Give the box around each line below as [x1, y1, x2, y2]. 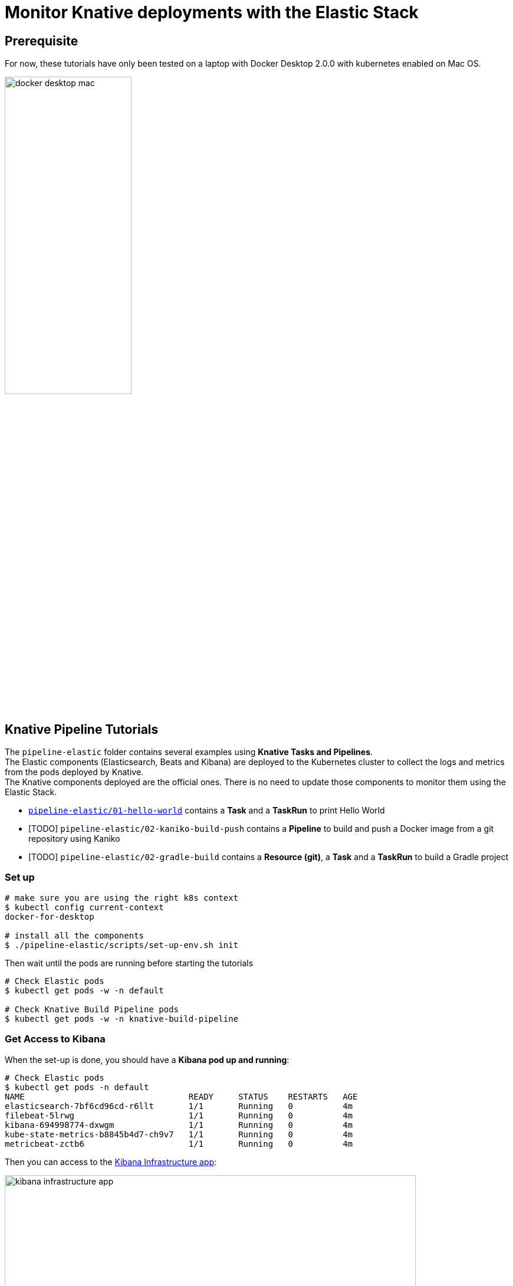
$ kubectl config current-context [5, 902, 164, 912]
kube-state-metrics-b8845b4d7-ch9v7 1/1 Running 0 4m [5, 1129, 353, 1139]
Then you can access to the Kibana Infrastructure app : [5, 1156, 217, 1167]
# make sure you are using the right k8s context [5, 893, 239, 903]
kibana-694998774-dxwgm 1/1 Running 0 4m [5, 1120, 353, 1130]
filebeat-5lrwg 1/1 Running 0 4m [5, 1110, 353, 1120]
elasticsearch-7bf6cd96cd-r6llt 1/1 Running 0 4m [5, 1101, 353, 1111]
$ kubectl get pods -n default [5, 1082, 149, 1092]
